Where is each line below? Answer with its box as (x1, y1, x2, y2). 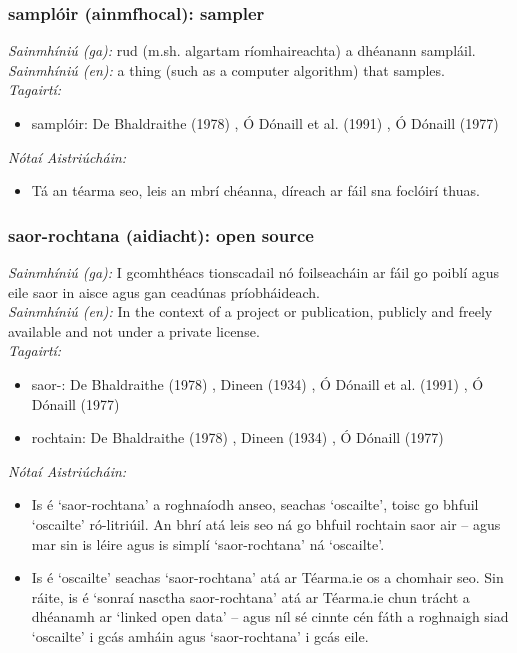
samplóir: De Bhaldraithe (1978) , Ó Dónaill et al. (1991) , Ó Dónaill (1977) (31, 113, 499, 133)
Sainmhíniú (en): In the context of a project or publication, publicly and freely (8, 301, 493, 322)
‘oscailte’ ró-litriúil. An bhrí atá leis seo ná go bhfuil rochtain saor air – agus (31, 513, 501, 534)
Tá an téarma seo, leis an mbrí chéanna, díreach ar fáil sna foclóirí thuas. (31, 180, 480, 201)
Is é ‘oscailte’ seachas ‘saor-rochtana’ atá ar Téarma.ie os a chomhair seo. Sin (31, 567, 504, 588)
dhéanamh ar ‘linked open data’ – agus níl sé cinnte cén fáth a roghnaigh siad (31, 606, 509, 627)
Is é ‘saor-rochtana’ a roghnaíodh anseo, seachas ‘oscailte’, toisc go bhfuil (31, 494, 479, 515)
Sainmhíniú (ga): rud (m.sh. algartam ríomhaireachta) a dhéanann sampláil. (8, 40, 476, 61)
